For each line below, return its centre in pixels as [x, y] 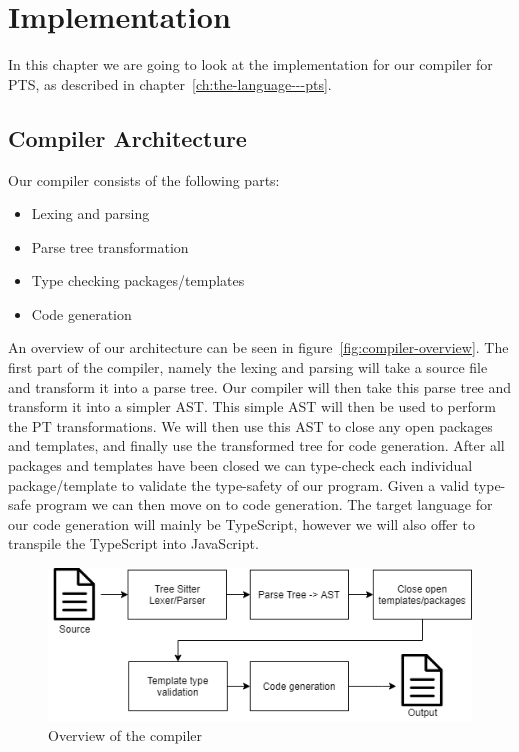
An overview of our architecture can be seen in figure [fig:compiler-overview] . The [258, 347]
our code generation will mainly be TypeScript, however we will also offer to [241, 523]
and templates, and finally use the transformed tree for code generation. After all [256, 445]
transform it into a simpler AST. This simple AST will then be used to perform [252, 406]
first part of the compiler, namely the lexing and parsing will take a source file [248, 367]
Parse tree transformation [110, 246]
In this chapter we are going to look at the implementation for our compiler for [250, 64]
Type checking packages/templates [138, 280]
